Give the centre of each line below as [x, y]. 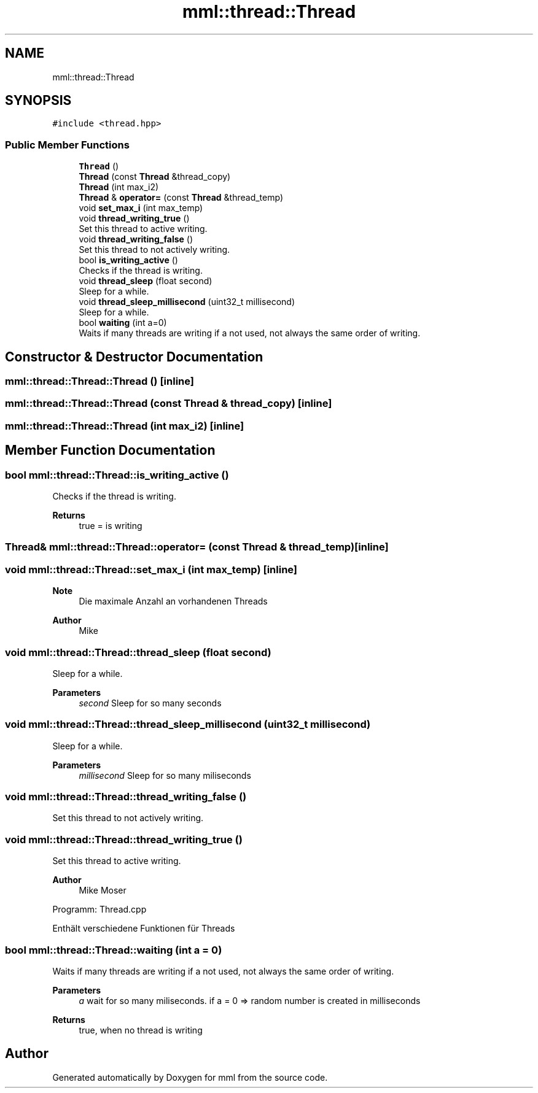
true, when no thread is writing [141, 1030]
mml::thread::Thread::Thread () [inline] [99, 381]
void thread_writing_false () [136, 239]
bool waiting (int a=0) [123, 323]
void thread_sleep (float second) [146, 281]
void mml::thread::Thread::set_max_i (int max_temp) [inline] [151, 569]
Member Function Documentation [110, 450]
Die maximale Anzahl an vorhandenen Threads [173, 601]
